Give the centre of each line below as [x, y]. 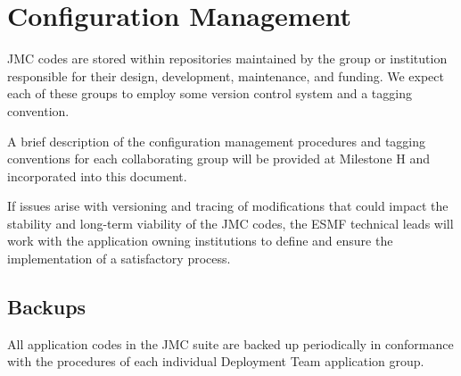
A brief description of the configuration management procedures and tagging [216, 141]
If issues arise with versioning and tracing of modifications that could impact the [228, 206]
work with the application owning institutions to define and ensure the [200, 241]
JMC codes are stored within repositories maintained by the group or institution [227, 58]
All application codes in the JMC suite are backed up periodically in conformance [230, 343]
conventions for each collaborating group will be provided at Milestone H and [219, 159]
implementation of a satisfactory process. [119, 259]
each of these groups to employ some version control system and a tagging [210, 93]
